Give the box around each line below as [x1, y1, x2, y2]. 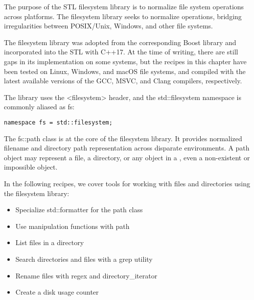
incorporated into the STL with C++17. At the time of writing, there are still [4, 47, 238, 57]
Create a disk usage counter [15, 287, 99, 297]
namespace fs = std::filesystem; [4, 119, 113, 126]
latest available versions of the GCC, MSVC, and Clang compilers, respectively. [4, 75, 242, 86]
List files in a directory [15, 237, 84, 248]
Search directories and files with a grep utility [15, 253, 153, 264]
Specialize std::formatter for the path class [15, 204, 143, 215]
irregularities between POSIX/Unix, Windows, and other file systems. [4, 21, 213, 31]
